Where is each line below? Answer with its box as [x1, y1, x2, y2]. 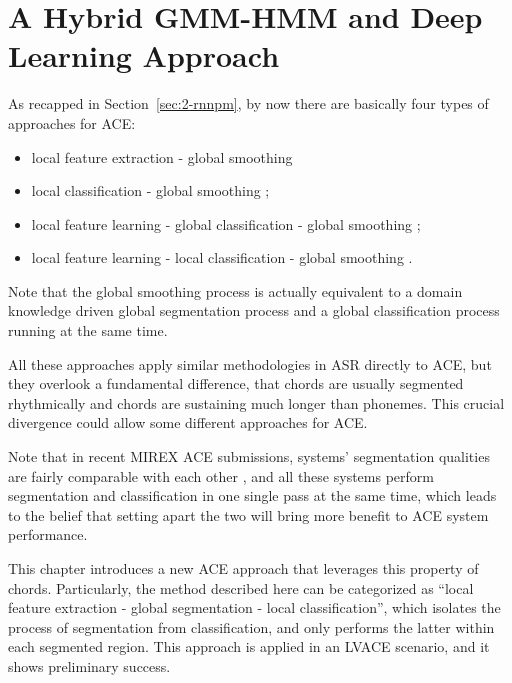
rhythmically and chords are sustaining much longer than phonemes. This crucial [8, 392, 505, 413]
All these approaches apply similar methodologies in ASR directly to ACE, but [8, 353, 492, 374]
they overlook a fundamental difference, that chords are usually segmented [8, 373, 464, 394]
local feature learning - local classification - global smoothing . [31, 247, 413, 268]
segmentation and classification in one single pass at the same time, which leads [8, 485, 497, 506]
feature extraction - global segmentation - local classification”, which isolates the [8, 597, 501, 618]
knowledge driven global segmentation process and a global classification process [8, 300, 500, 321]
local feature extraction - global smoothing [31, 146, 293, 167]
